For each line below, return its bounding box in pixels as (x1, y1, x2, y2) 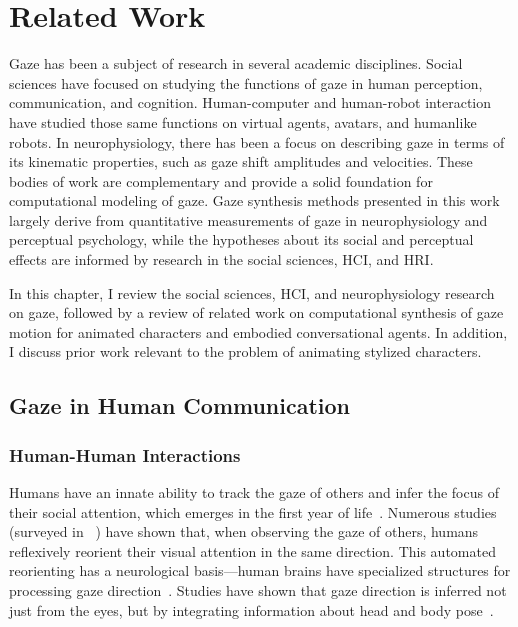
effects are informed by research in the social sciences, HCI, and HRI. (9, 249, 434, 270)
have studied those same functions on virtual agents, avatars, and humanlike (9, 111, 477, 132)
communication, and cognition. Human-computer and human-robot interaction (9, 92, 492, 113)
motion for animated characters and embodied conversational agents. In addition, (9, 321, 508, 342)
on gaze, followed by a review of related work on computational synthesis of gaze (9, 302, 504, 323)
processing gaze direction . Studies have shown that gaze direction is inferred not (9, 580, 507, 600)
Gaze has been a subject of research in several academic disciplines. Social (9, 53, 463, 74)
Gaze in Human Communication (9, 390, 351, 421)
